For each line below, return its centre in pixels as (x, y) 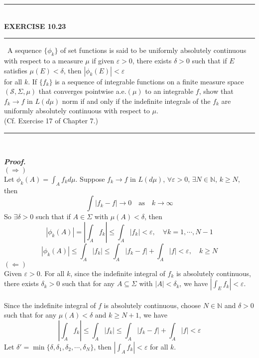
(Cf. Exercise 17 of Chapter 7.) (51, 120)
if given (103, 60)
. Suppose (90, 179)
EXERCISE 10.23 (35, 26)
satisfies (16, 70)
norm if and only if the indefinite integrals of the (136, 101)
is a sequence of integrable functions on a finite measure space (149, 81)
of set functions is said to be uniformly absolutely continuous (153, 50)
